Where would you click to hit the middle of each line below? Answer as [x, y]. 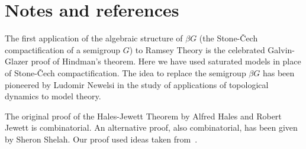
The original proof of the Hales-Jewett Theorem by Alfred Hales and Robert [143, 116]
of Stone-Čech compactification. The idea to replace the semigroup [125, 72]
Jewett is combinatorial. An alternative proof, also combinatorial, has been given [151, 127]
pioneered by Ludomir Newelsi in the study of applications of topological [137, 84]
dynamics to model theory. [53, 96]
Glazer [17, 61]
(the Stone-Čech [228, 38]
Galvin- [281, 49]
